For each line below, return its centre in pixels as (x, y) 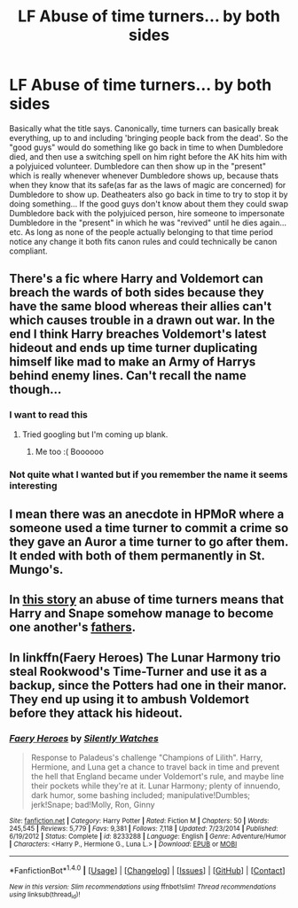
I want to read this (49, 415)
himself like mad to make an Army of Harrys (133, 362)
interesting (33, 485)
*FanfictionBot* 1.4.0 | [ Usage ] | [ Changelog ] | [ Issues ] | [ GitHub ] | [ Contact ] (147, 869)
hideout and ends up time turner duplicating (133, 348)
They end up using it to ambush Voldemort (129, 699)
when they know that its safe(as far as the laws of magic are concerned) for (148, 184)
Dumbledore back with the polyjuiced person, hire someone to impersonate (147, 213)
